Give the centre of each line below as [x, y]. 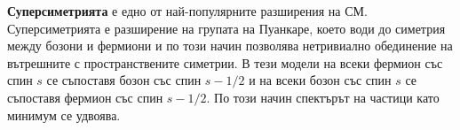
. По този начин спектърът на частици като [323, 97]
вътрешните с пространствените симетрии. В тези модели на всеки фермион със [225, 62]
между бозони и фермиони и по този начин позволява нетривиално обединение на [230, 46]
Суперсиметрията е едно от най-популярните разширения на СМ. [187, 11]
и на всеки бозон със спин [320, 80]
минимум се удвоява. [64, 115]
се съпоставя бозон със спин [124, 80]
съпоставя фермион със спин [85, 97]
